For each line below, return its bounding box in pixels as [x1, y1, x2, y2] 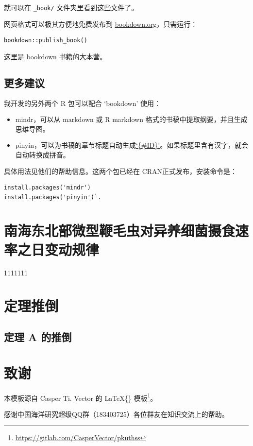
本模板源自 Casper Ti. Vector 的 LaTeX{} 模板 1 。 [4, 391, 157, 403]
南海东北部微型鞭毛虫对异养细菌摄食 [4, 220, 236, 240]
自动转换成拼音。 [15, 150, 70, 160]
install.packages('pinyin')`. [4, 193, 101, 201]
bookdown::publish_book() [4, 37, 87, 44]
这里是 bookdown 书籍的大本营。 [4, 51, 107, 61]
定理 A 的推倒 [4, 329, 72, 344]
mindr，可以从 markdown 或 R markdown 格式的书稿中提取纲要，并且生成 [15, 114, 248, 124]
